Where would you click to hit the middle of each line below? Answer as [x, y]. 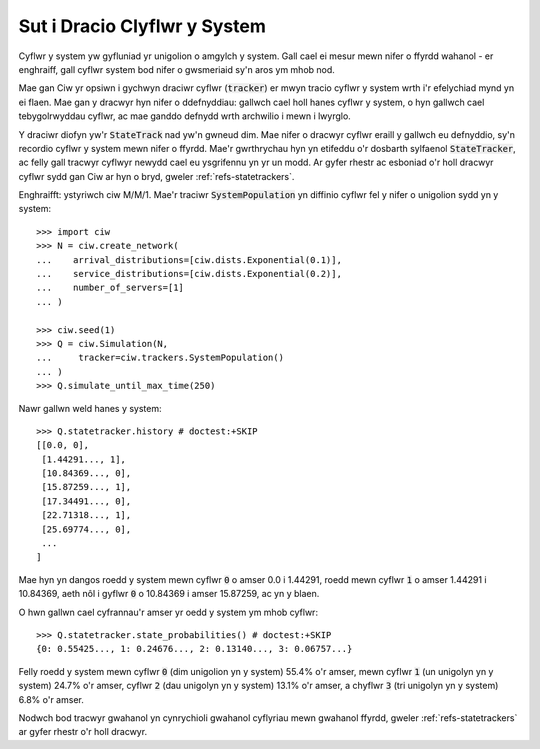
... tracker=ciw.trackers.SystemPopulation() [160, 358]
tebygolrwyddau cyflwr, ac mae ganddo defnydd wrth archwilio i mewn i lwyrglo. [185, 116]
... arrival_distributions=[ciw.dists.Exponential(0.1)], [189, 259]
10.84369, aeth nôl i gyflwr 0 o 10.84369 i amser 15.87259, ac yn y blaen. [169, 594]
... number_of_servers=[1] [110, 288]
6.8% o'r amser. [51, 699]
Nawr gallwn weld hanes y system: [90, 408]
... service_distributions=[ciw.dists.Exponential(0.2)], [189, 274]
